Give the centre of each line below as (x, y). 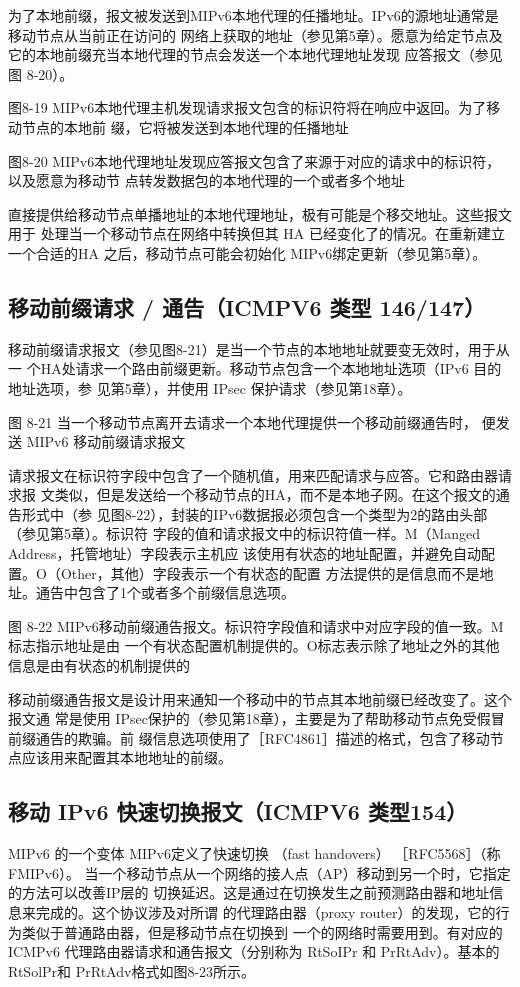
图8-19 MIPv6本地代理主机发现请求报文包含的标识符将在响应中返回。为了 (247, 107)
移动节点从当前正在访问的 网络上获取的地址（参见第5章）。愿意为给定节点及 (255, 34)
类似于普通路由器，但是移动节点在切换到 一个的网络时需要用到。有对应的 (262, 931)
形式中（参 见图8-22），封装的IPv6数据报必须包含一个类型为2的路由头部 (254, 513)
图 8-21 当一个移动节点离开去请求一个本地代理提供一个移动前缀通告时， (242, 421)
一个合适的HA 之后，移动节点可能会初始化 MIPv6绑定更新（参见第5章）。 (247, 252)
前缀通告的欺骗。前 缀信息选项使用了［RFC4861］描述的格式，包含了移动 (249, 737)
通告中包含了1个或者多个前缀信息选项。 (165, 592)
